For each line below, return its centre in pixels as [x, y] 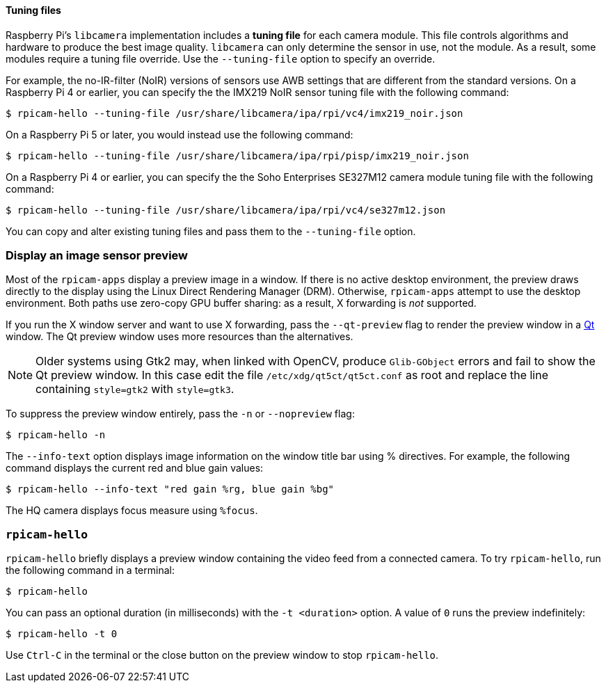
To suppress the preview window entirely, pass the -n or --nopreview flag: [180, 414]
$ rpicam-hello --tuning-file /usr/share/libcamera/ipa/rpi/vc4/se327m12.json [226, 210]
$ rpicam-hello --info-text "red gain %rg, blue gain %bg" [170, 489]
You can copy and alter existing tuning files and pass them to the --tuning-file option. [211, 231]
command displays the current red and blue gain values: [135, 468]
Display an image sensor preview [97, 255]
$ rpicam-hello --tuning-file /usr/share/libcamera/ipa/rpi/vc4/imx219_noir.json [234, 113]
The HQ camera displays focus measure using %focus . [132, 511]
